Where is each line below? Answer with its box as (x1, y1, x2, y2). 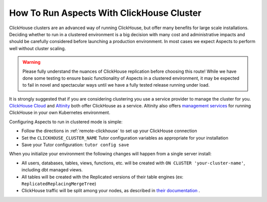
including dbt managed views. (21, 167, 83, 173)
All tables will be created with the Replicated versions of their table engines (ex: (21, 174, 184, 180)
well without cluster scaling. (9, 45, 66, 51)
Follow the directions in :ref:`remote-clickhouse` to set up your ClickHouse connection (21, 128, 197, 134)
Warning (22, 59, 41, 65)
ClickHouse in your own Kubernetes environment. (9, 109, 111, 116)
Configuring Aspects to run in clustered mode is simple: (9, 119, 123, 125)
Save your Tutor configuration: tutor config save (21, 142, 130, 148)
